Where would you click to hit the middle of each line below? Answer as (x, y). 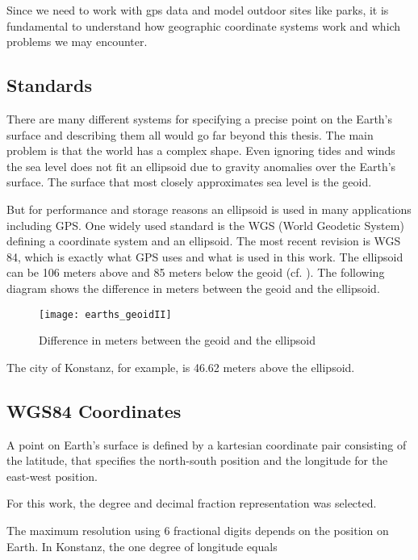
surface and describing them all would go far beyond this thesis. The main (190, 134)
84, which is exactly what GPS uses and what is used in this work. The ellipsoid (205, 256)
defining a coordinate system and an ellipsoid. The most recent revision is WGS (204, 241)
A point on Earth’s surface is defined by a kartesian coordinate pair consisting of (207, 444)
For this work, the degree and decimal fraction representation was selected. (192, 503)
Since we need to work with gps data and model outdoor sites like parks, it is (198, 10)
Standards (50, 85)
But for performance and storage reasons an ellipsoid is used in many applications (209, 209)
